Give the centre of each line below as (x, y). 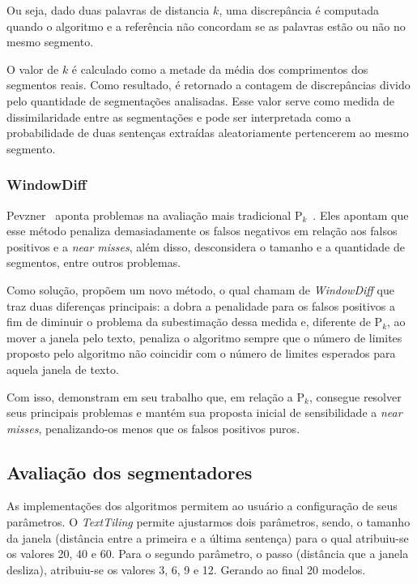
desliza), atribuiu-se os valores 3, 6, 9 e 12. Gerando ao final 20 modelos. (186, 569)
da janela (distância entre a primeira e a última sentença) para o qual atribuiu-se (208, 537)
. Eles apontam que (361, 215)
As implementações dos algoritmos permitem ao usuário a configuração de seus (202, 506)
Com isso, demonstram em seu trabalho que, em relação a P (156, 396)
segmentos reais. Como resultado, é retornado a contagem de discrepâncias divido (208, 85)
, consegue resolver (355, 396)
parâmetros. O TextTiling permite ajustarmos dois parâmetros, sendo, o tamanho (208, 522)
